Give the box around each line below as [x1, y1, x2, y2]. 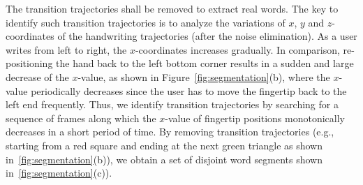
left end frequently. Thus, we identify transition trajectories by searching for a [6, 97, 339, 112]
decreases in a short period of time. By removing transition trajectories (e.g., [6, 124, 334, 139]
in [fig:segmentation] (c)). [6, 165, 112, 180]
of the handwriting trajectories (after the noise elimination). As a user [57, 29, 357, 43]
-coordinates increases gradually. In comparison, [135, 42, 340, 57]
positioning [6, 56, 53, 71]
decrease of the [6, 69, 69, 84]
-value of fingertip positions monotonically [165, 110, 345, 125]
